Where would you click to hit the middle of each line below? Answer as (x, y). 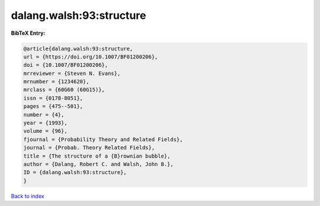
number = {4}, (44, 115)
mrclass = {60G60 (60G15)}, (64, 90)
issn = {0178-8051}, (53, 98)
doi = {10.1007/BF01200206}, (66, 65)
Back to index (28, 196)
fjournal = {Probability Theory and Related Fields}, (103, 139)
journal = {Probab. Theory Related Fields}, (89, 148)
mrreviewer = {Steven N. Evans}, (72, 73)
